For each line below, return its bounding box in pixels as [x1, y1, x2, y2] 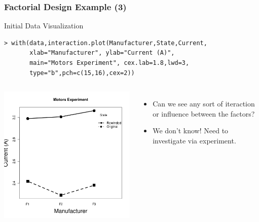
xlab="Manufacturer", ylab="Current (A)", [29, 49, 175, 57]
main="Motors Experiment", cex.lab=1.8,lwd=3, [29, 59, 190, 66]
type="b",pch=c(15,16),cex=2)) [29, 69, 135, 77]
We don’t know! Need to [153, 125, 229, 136]
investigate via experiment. [153, 135, 236, 145]
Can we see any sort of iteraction [153, 98, 255, 109]
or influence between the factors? [153, 108, 255, 119]
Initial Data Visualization [4, 20, 84, 31]
